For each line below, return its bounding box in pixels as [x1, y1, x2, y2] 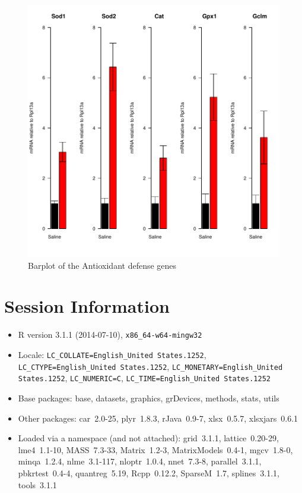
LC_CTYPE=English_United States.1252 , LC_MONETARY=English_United [18, 360, 283, 372]
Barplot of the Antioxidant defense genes [28, 259, 177, 271]
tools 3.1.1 [18, 478, 57, 491]
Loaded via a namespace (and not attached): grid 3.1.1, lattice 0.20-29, [18, 432, 279, 444]
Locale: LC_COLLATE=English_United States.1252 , [18, 348, 206, 360]
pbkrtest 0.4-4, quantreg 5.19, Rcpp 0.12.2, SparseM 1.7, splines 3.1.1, [18, 466, 279, 479]
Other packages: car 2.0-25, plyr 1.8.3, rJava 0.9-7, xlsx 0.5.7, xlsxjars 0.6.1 [18, 412, 298, 424]
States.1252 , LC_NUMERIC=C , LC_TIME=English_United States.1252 [18, 372, 271, 384]
